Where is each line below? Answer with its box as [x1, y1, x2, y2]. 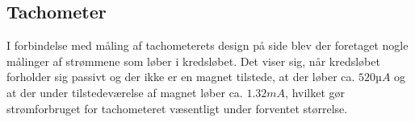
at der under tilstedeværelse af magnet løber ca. [6, 83, 243, 100]
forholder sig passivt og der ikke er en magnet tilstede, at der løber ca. [6, 68, 355, 85]
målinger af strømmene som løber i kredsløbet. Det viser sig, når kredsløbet [6, 52, 380, 69]
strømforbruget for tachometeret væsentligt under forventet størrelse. [6, 100, 348, 116]
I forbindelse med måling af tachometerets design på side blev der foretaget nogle [6, 37, 409, 54]
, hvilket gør [285, 83, 346, 100]
